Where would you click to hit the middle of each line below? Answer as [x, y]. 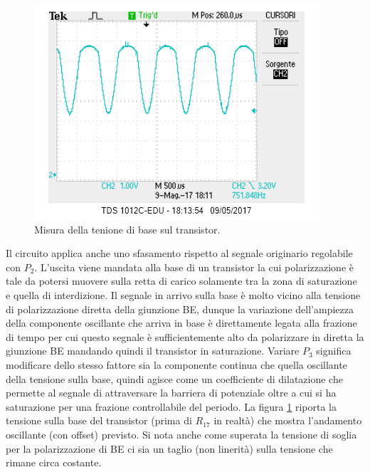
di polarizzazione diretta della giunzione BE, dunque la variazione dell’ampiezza [180, 309]
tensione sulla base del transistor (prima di [99, 420]
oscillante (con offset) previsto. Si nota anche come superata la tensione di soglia [181, 434]
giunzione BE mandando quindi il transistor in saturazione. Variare [153, 351]
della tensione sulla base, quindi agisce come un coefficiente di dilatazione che [174, 378]
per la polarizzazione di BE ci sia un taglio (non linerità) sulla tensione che [169, 448]
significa [334, 351]
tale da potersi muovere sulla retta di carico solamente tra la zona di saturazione [181, 281]
